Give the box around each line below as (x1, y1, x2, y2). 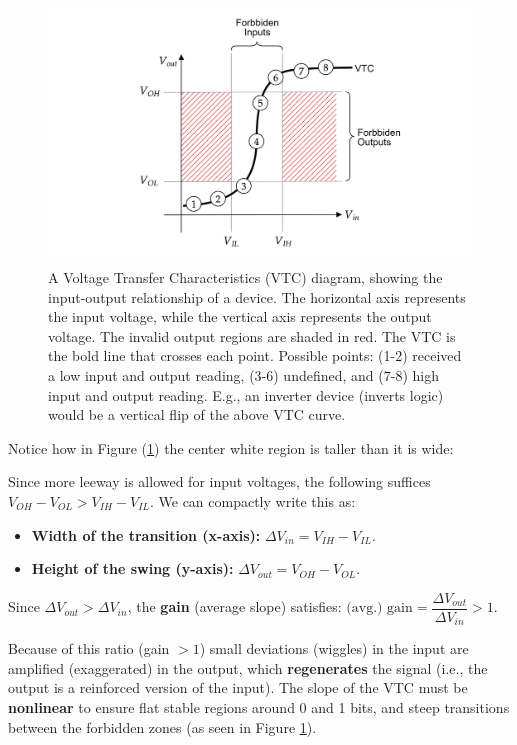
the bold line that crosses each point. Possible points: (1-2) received (48, 345, 462, 366)
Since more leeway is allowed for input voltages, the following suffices (8, 471, 431, 492)
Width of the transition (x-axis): (31, 524, 261, 545)
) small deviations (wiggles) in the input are (199, 638, 469, 659)
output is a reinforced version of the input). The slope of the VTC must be (8, 677, 468, 698)
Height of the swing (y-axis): (31, 558, 234, 579)
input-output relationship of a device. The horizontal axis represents (48, 286, 466, 307)
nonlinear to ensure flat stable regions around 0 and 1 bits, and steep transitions (8, 697, 510, 718)
